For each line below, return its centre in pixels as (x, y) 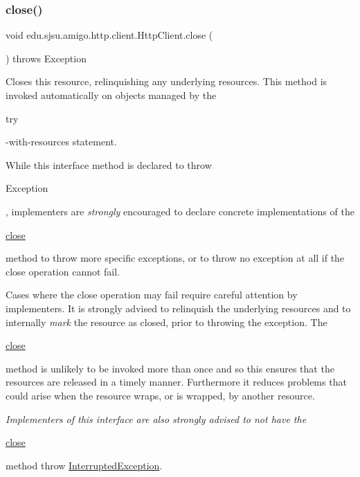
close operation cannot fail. (63, 271)
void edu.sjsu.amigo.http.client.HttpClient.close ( (109, 35)
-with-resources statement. (61, 142)
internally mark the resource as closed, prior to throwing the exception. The (166, 322)
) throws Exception (46, 58)
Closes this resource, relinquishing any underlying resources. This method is (166, 81)
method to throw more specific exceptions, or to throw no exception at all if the (175, 258)
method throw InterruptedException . (84, 465)
